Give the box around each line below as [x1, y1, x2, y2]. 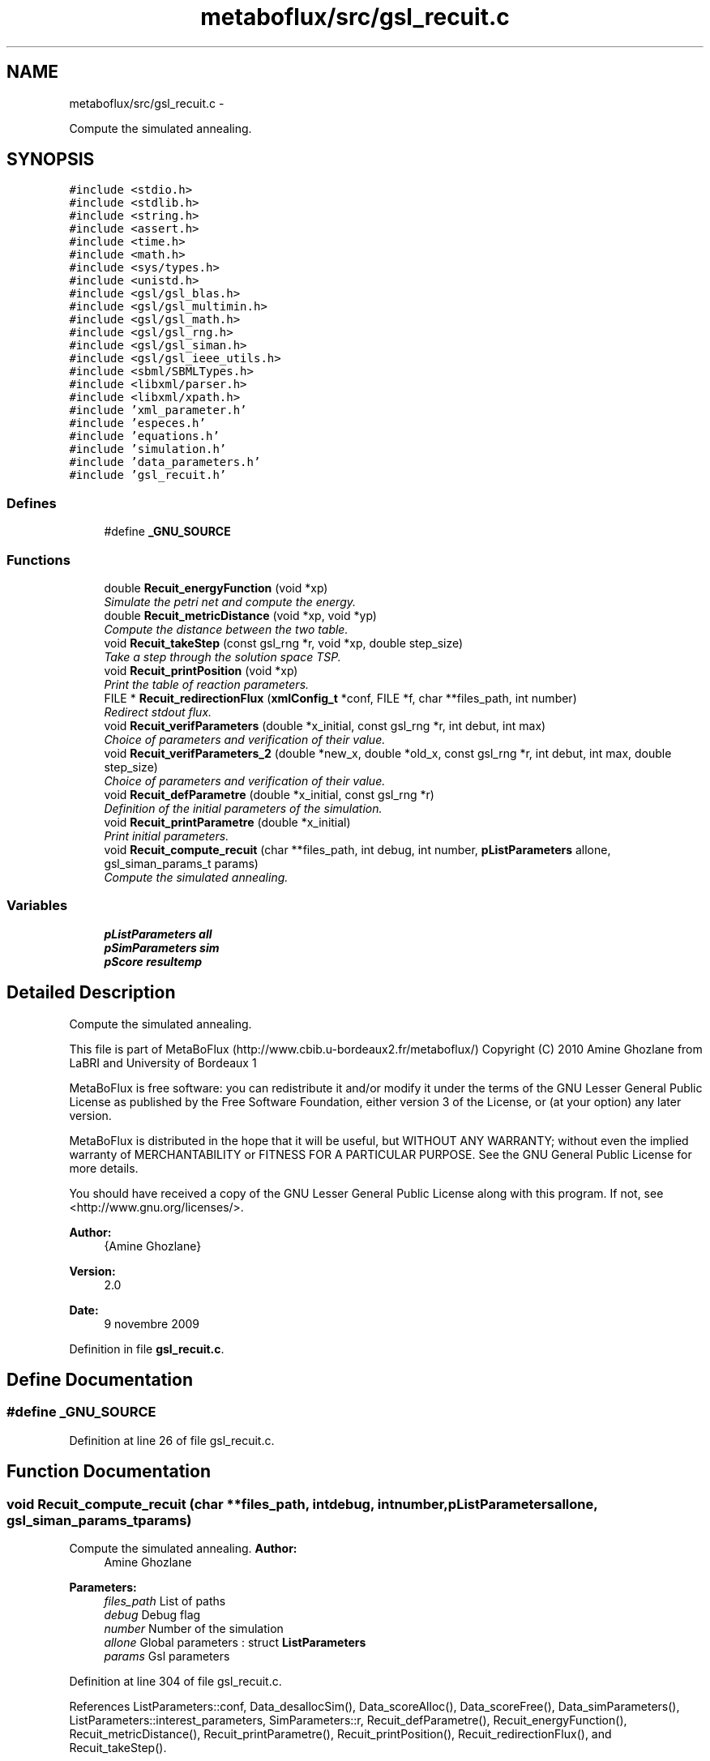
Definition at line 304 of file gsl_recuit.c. [69, 1673, 282, 1688]
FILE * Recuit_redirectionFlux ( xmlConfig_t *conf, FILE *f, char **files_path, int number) [104, 690, 577, 705]
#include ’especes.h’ [69, 417, 206, 430]
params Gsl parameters [104, 1648, 230, 1663]
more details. [69, 1160, 139, 1175]
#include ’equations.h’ [69, 430, 220, 443]
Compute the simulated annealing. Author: [69, 1541, 297, 1555]
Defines [6, 494, 57, 511]
